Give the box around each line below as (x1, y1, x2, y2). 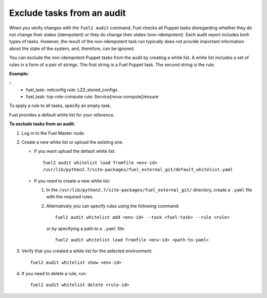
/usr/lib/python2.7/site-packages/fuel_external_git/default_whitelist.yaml (43, 167, 233, 173)
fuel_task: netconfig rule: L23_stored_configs (26, 87, 118, 93)
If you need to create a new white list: (34, 178, 111, 183)
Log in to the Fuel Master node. (21, 130, 85, 136)
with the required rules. (46, 194, 94, 200)
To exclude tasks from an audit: (9, 121, 75, 127)
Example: (9, 70, 29, 76)
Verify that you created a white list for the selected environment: (21, 248, 153, 254)
